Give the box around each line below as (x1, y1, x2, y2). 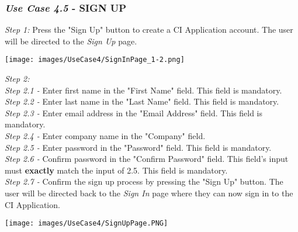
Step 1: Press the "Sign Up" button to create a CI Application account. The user (5, 23, 293, 36)
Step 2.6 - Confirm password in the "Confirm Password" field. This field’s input (5, 153, 289, 165)
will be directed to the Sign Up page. (5, 34, 137, 47)
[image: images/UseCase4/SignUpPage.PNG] (5, 219, 168, 228)
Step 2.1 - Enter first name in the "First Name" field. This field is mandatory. (5, 84, 282, 96)
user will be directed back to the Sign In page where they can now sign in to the (5, 187, 293, 199)
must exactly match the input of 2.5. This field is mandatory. (5, 164, 228, 176)
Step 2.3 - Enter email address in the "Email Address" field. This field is (5, 106, 263, 119)
